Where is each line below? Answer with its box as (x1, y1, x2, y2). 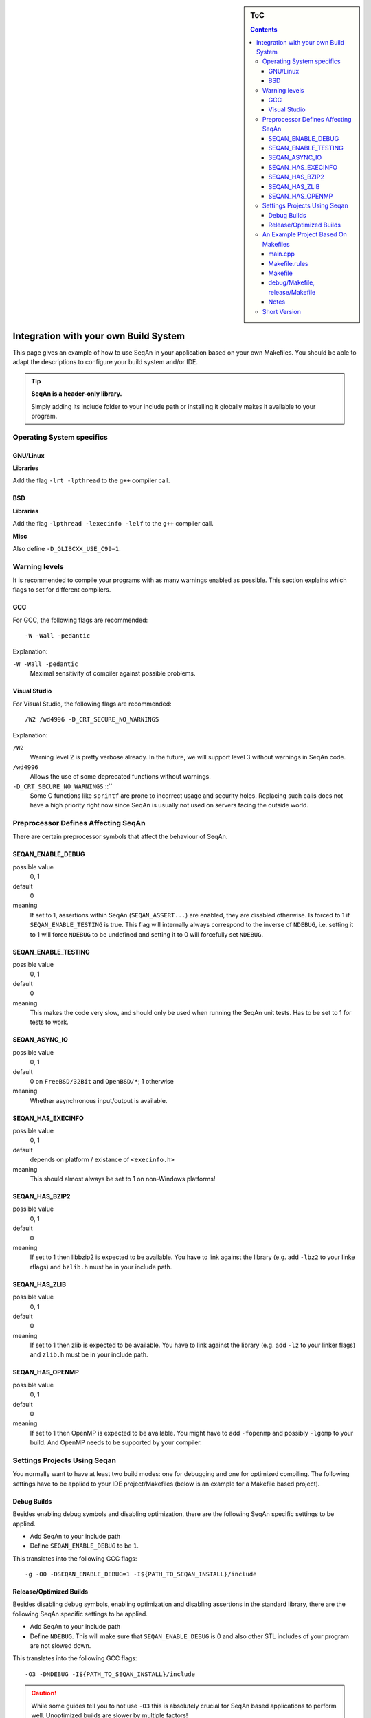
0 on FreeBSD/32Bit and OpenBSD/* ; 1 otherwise (30, 1077, 175, 1085)
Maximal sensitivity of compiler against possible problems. (30, 669, 196, 678)
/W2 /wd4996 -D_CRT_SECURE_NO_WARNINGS (25, 715, 159, 724)
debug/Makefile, (268, 278, 315, 287)
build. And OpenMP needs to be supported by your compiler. (30, 1438, 202, 1447)
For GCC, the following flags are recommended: (12, 616, 148, 624)
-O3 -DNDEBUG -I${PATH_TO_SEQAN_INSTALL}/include (25, 1670, 196, 1678)
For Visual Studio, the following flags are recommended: (12, 700, 172, 708)
